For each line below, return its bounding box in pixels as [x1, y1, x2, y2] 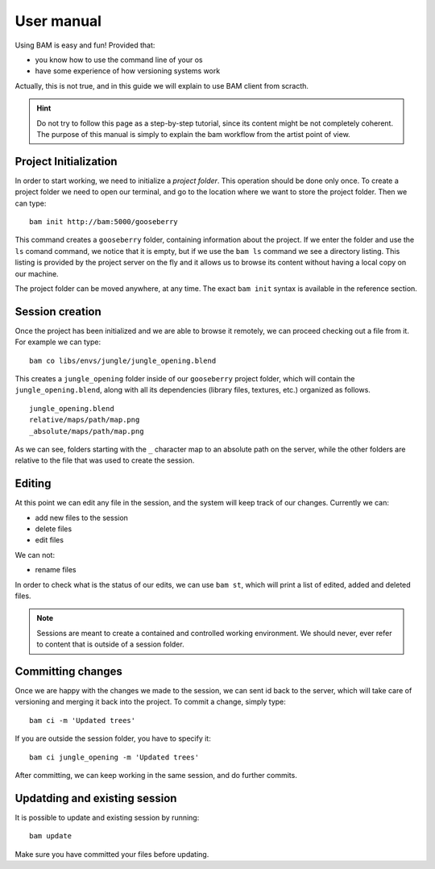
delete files [35, 524, 72, 534]
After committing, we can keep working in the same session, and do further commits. [14, 771, 297, 780]
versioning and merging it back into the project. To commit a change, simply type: [14, 697, 286, 707]
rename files [35, 565, 77, 575]
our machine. [14, 268, 60, 278]
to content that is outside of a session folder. [36, 639, 184, 649]
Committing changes [14, 664, 122, 678]
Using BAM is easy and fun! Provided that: [14, 40, 155, 50]
